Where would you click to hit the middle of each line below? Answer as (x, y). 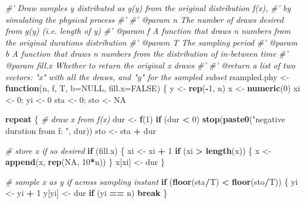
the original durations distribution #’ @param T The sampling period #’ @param (151, 42)
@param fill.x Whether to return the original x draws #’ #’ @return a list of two (150, 65)
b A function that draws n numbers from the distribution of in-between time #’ (147, 54)
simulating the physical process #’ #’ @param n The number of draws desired (145, 19)
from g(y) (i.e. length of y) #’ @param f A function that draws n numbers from (148, 31)
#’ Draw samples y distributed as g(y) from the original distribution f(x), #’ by (148, 8)
